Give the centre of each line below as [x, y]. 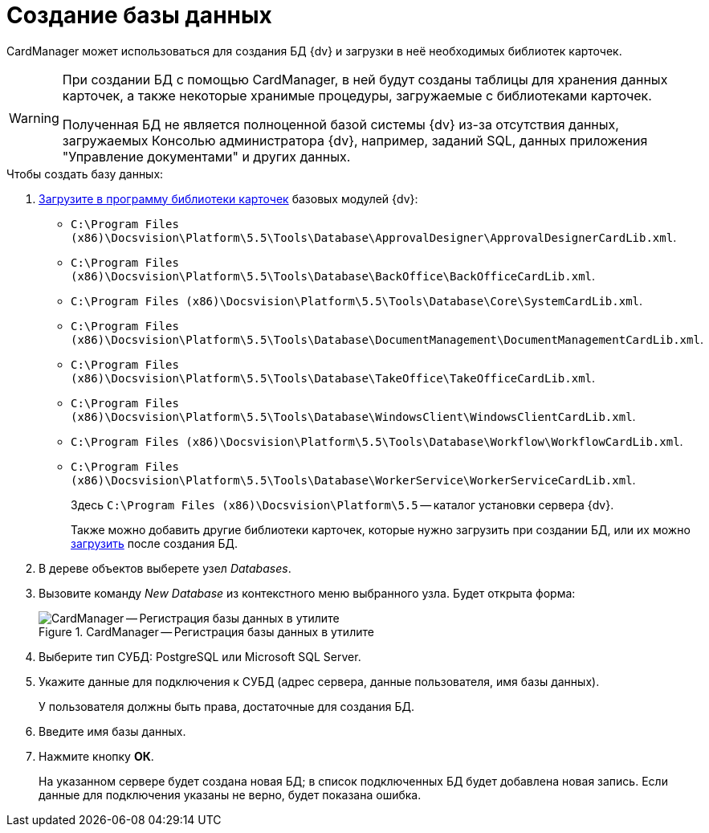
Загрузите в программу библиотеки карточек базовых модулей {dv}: [228, 198]
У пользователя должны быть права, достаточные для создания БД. [227, 706]
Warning [34, 118]
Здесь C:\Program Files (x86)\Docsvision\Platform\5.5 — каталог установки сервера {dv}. [342, 504]
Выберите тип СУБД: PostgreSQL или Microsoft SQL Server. [200, 656]
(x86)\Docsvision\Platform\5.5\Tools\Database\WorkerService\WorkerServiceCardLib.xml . [353, 480]
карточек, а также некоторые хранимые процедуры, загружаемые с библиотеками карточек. [357, 95]
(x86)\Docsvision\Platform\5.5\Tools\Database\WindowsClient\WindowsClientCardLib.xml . [353, 416]
